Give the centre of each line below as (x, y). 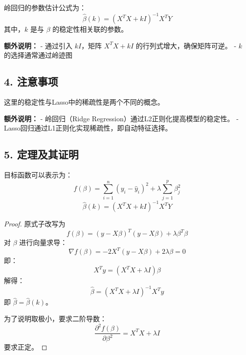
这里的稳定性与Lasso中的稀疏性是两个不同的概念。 (84, 102)
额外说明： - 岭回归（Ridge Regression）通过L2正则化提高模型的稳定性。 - (121, 118)
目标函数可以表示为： (38, 175)
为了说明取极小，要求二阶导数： (55, 318)
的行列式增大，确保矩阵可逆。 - (186, 45)
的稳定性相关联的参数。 (90, 29)
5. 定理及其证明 (41, 154)
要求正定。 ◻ (26, 347)
